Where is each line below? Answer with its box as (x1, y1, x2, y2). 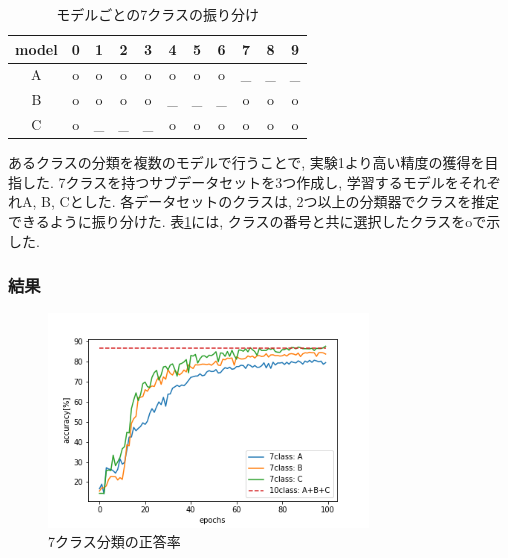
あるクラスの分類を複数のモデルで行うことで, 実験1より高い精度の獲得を (8, 152, 485, 173)
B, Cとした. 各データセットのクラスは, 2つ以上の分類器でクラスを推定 (41, 191, 500, 212)
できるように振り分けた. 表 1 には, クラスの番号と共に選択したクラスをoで (8, 211, 487, 231)
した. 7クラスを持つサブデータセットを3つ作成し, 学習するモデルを (21, 171, 459, 192)
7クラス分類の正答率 (48, 531, 181, 552)
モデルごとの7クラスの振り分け (56, 4, 259, 24)
